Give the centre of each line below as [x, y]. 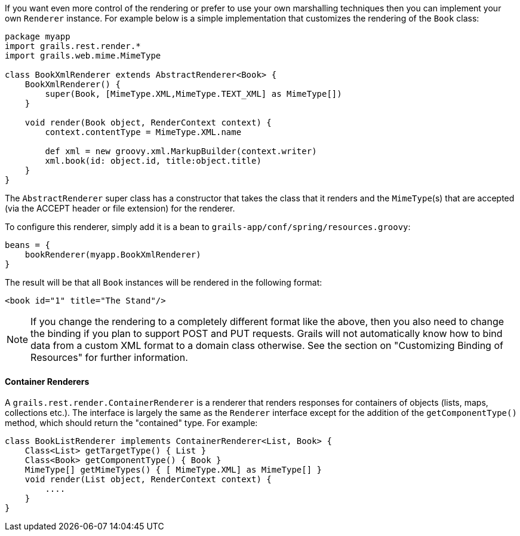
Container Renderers [47, 381]
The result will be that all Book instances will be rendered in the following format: [164, 282]
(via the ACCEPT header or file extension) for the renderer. [120, 208]
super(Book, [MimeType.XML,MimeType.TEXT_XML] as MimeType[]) [193, 94]
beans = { [27, 245]
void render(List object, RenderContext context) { [148, 480]
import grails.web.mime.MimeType [83, 56]
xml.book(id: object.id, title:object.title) [153, 161]
